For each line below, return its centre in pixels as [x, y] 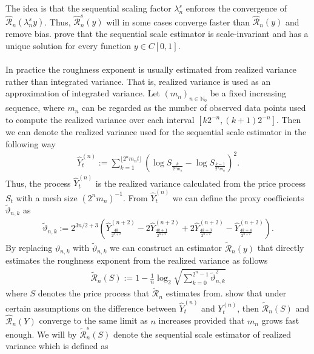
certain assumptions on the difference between [91, 308]
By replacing [29, 248]
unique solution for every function [68, 45]
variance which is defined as [57, 346]
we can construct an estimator [166, 248]
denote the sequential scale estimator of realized [202, 334]
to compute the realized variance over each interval [100, 120]
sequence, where [35, 108]
